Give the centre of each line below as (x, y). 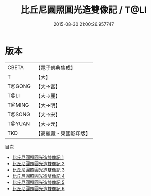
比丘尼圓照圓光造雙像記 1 (38, 157)
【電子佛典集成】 (56, 68)
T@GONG (19, 86)
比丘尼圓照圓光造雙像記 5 (38, 182)
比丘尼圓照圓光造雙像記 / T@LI (84, 10)
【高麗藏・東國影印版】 (63, 133)
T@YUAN (19, 124)
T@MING (18, 105)
